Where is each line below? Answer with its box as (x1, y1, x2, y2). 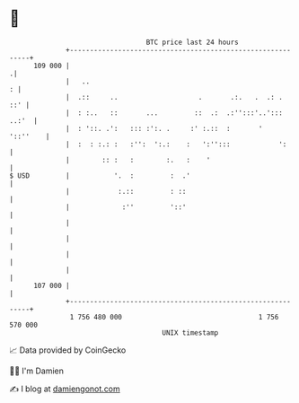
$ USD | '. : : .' (9, 171, 191, 180)
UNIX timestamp (162, 328, 219, 337)
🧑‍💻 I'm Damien (9, 365, 65, 376)
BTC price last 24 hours (145, 38, 240, 47)
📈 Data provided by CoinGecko (9, 345, 127, 355)
